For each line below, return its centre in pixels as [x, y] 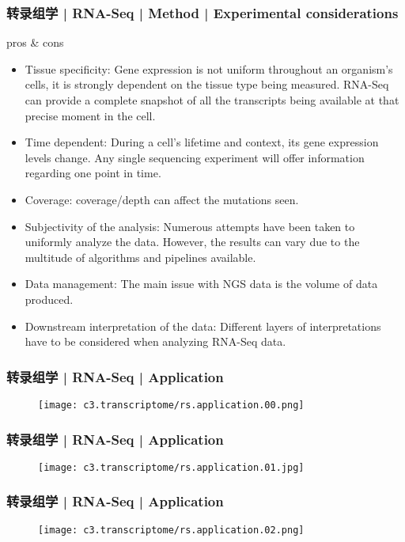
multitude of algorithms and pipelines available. [140, 257]
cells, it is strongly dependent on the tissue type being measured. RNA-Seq [207, 84]
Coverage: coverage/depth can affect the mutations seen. [162, 199]
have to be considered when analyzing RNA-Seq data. [155, 341]
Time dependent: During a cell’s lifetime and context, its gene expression [202, 142]
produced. [49, 299]
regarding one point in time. [93, 173]
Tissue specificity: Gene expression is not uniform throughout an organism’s [209, 68]
